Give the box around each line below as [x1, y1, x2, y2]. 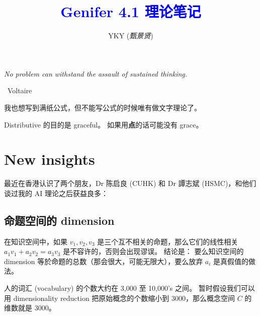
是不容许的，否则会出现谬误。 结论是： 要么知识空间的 [63, 246, 244, 257]
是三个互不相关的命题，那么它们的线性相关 [97, 236, 238, 246]
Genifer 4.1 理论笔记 [60, 1, 201, 22]
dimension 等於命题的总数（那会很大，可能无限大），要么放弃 [4, 256, 203, 266]
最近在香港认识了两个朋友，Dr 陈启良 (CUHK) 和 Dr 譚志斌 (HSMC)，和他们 [4, 178, 256, 188]
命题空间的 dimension [4, 212, 115, 228]
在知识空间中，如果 [4, 236, 67, 246]
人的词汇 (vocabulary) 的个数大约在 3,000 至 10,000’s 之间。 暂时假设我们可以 [4, 282, 255, 293]
